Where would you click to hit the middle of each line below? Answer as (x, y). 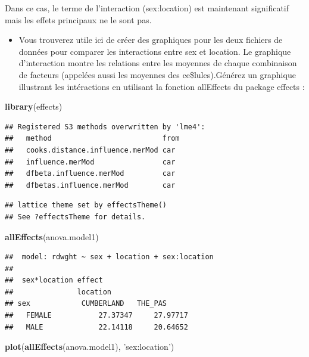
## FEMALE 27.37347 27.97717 (96, 316)
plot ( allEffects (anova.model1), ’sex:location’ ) (90, 347)
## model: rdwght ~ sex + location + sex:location (109, 257)
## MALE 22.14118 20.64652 (96, 327)
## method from (92, 139)
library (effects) (34, 106)
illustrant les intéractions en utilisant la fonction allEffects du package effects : (162, 86)
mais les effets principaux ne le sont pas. (78, 19)
